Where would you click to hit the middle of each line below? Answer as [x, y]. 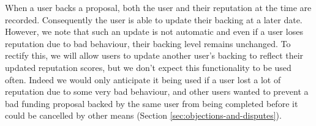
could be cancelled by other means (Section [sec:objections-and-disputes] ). [143, 115]
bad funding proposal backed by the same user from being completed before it [152, 103]
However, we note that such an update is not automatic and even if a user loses [154, 31]
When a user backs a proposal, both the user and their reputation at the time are [158, 7]
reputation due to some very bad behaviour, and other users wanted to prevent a [157, 91]
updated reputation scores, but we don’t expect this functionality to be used [148, 67]
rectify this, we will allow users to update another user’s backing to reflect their [154, 55]
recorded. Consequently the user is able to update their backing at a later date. [154, 19]
